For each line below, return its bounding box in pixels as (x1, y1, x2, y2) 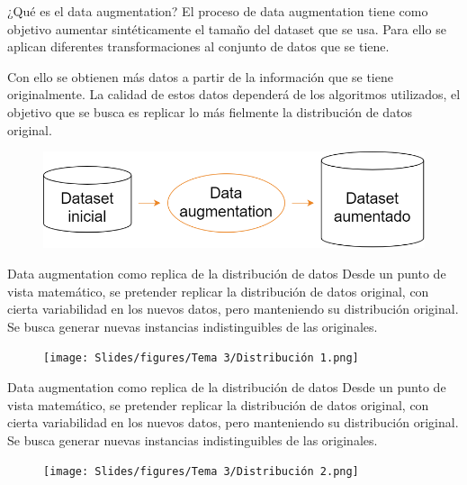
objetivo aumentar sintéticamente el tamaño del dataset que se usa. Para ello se (7, 19, 446, 38)
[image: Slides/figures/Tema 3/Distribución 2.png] (43, 465, 359, 479)
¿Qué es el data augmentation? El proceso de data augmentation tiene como (7, 2, 428, 20)
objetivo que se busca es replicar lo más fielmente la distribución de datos (7, 102, 413, 121)
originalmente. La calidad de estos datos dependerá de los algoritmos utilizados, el (7, 85, 461, 104)
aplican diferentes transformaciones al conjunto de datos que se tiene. (7, 37, 390, 56)
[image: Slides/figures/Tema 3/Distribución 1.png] (43, 352, 359, 365)
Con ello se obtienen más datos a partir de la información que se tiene (7, 67, 393, 86)
